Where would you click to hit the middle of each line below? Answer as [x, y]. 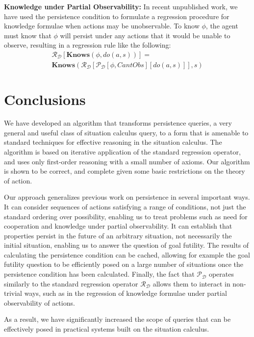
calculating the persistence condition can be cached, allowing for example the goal [127, 254]
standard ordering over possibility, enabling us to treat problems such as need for [126, 216]
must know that [28, 35]
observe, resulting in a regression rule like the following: [88, 45]
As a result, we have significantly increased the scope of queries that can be [117, 319]
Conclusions [45, 99]
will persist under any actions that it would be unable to [145, 35]
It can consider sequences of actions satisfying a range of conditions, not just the [125, 206]
